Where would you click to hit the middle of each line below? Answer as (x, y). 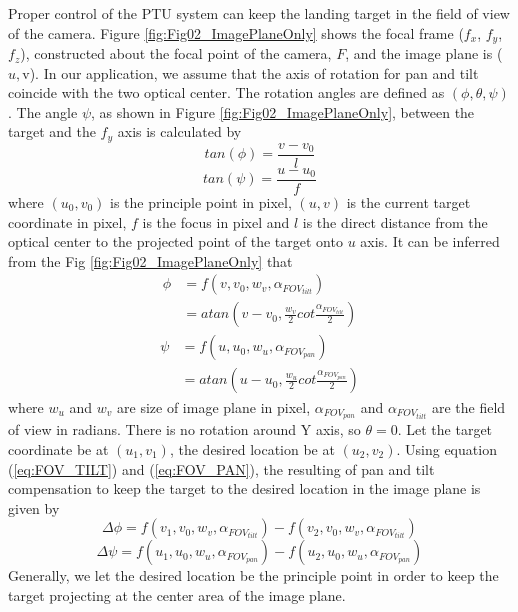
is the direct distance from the (395, 221)
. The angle (43, 111)
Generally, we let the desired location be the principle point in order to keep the (253, 575)
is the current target (408, 202)
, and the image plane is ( (424, 53)
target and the (52, 131)
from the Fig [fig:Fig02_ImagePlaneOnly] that (150, 260)
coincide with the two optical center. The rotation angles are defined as (226, 92)
